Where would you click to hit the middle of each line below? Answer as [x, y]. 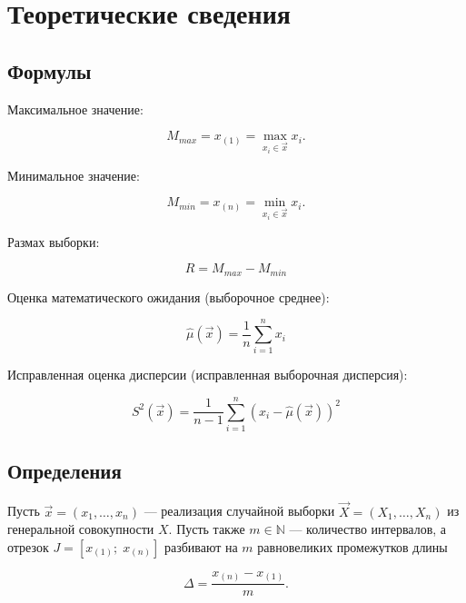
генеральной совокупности [81, 529]
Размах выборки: [54, 241]
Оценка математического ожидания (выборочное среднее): [169, 297]
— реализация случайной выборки [239, 511]
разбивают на [201, 546]
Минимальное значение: [74, 175]
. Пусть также [207, 529]
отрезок [28, 546]
